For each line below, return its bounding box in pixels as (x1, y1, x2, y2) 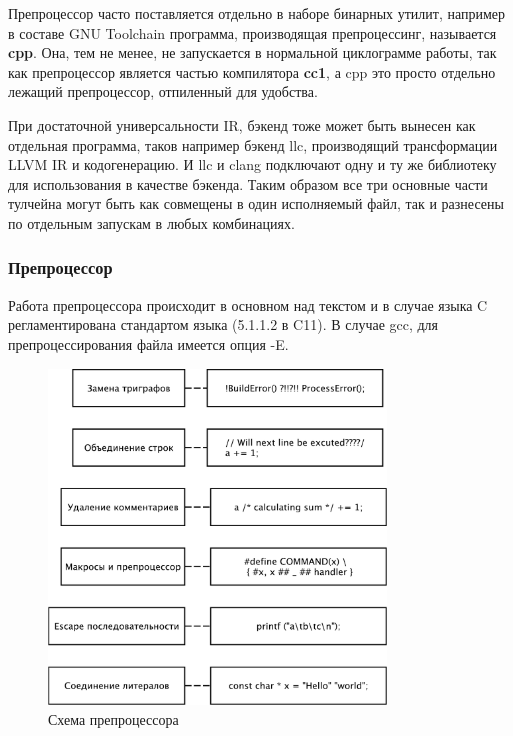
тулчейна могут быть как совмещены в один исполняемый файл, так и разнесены (8, 193, 504, 214)
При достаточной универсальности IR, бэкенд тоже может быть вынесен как (8, 114, 476, 135)
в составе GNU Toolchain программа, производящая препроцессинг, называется (8, 22, 497, 43)
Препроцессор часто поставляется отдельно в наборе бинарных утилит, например (8, 3, 506, 23)
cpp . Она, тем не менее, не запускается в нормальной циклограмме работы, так (8, 42, 497, 63)
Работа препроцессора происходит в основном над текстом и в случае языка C (8, 294, 488, 315)
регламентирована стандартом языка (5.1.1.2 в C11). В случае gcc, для (8, 314, 439, 335)
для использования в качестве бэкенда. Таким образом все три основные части (8, 173, 488, 194)
